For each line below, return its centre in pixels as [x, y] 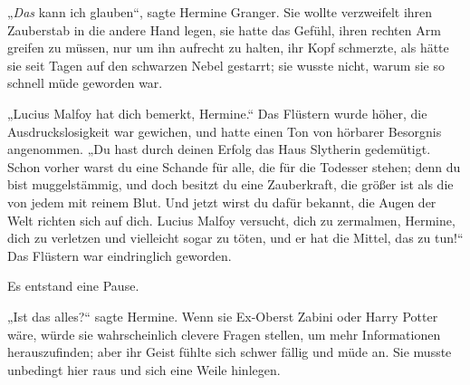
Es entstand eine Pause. [73, 286]
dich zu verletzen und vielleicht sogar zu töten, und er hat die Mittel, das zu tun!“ [235, 238]
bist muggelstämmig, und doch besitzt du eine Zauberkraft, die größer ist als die [230, 184]
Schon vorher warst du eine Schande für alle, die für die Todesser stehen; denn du [234, 166]
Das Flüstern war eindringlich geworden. [120, 255]
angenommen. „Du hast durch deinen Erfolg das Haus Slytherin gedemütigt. [219, 149]
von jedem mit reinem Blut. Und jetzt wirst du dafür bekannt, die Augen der [222, 202]
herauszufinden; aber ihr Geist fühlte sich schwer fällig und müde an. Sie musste [230, 352]
